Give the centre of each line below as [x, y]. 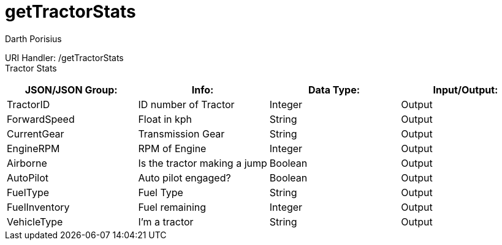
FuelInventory [38, 207]
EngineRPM [33, 148]
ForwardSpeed [41, 119]
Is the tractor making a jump [203, 163]
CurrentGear [36, 133]
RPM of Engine [172, 148]
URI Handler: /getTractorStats [64, 57]
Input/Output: [466, 90]
